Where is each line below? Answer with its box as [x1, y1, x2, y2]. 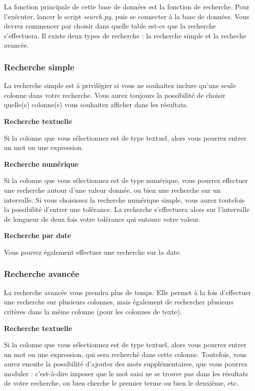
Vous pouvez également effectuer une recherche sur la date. [4, 246, 181, 257]
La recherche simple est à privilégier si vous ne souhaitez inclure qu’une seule [4, 80, 236, 90]
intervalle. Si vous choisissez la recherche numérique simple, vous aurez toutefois [4, 194, 245, 205]
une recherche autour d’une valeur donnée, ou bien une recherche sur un [4, 184, 221, 195]
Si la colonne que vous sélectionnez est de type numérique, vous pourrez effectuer [4, 175, 248, 185]
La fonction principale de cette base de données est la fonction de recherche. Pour [4, 1, 250, 11]
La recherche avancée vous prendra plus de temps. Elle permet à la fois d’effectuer [4, 287, 251, 297]
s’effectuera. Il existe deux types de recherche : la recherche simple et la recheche [4, 30, 247, 40]
